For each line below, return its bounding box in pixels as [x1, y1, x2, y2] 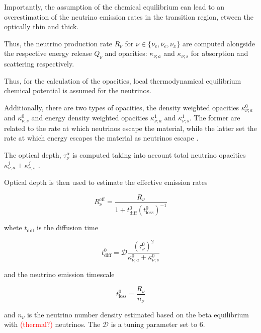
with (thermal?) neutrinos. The [4, 319, 101, 329]
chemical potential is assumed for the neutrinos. [4, 85, 151, 96]
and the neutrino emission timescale [4, 269, 115, 279]
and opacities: [105, 48, 147, 58]
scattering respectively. [4, 58, 74, 69]
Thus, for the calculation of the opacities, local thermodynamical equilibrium [4, 75, 241, 86]
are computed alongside [182, 38, 255, 48]
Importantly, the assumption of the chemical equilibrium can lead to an [4, 2, 225, 12]
